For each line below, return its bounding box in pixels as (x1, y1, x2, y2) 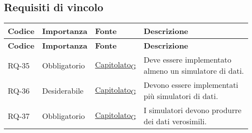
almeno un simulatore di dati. (143, 65, 244, 77)
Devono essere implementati (143, 79, 238, 91)
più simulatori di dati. (143, 90, 218, 102)
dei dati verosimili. (143, 116, 207, 127)
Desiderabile (42, 84, 84, 96)
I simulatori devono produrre (143, 104, 242, 116)
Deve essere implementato (143, 54, 232, 66)
